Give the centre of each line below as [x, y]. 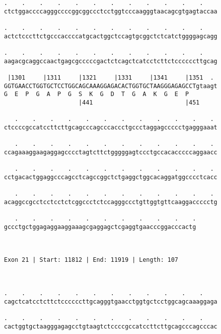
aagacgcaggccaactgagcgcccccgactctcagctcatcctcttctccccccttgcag [111, 61]
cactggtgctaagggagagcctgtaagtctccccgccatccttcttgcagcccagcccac [111, 326]
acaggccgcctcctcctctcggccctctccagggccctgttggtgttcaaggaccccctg [111, 202]
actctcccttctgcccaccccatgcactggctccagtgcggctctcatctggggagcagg [111, 36]
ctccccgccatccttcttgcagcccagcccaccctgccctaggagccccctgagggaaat [111, 127]
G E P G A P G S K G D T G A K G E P [97, 94]
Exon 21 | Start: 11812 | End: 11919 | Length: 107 [91, 260]
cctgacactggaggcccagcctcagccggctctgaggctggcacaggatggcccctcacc [111, 177]
